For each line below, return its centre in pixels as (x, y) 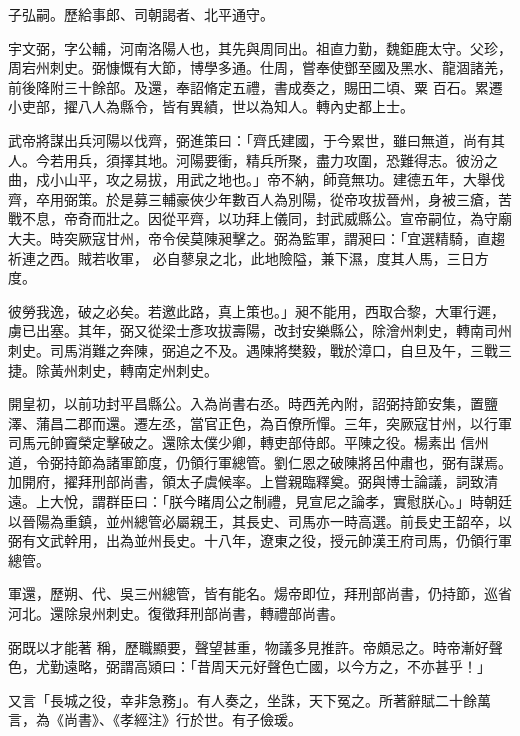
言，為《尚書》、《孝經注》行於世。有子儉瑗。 (155, 719)
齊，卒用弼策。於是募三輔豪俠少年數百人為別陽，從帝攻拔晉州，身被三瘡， (253, 198)
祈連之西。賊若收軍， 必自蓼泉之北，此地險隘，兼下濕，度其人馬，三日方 (248, 257)
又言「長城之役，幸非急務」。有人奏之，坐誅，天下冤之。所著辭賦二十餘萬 (249, 699)
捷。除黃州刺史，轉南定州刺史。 (113, 369)
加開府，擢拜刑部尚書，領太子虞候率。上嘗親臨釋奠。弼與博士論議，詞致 (246, 481)
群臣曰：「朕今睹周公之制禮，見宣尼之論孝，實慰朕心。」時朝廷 (308, 501)
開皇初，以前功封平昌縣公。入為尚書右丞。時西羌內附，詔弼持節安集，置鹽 (253, 403)
